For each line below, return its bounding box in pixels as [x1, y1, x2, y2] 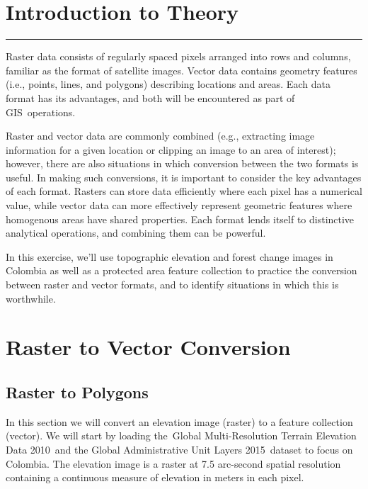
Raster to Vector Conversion [6, 332, 291, 361]
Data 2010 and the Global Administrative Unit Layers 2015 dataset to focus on [6, 442, 353, 456]
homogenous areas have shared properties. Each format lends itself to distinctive [6, 211, 355, 226]
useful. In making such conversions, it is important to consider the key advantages [6, 169, 362, 184]
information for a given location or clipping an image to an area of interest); [6, 142, 336, 157]
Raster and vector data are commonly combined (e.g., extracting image [6, 128, 315, 143]
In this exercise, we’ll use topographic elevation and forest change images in [6, 249, 333, 264]
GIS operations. [6, 104, 76, 119]
